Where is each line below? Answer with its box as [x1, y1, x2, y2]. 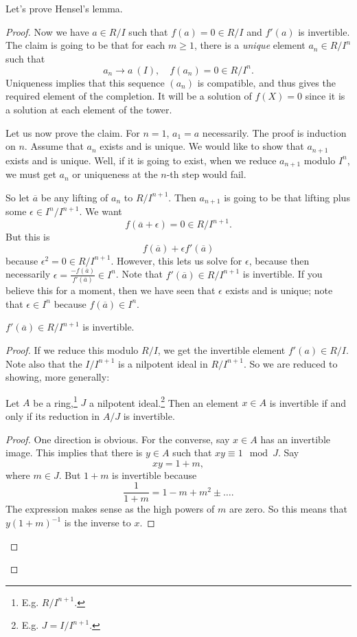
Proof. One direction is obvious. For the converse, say [5, 432, 230, 446]
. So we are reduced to [243, 356, 338, 370]
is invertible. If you [242, 267, 323, 281]
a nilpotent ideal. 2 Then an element [89, 393, 239, 410]
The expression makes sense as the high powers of [5, 502, 215, 516]
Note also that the [5, 356, 82, 370]
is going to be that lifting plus [224, 190, 350, 204]
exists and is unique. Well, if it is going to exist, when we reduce [5, 153, 277, 167]
